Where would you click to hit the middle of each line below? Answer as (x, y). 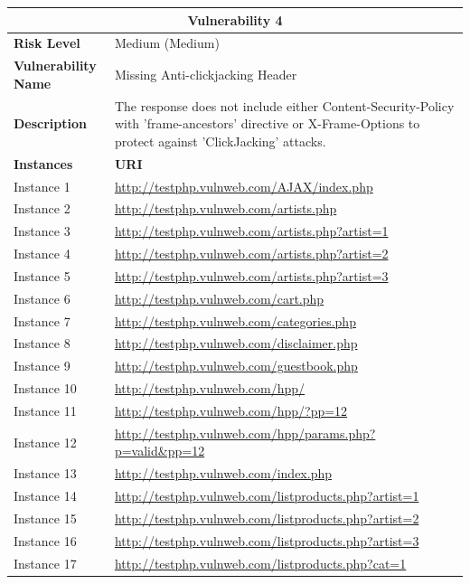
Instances (43, 163)
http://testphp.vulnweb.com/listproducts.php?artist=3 (267, 540)
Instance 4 (42, 254)
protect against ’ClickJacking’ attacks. (220, 141)
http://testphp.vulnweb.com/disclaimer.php (236, 343)
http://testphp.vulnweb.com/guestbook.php (236, 366)
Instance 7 (42, 320)
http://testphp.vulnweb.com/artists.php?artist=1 (251, 231)
